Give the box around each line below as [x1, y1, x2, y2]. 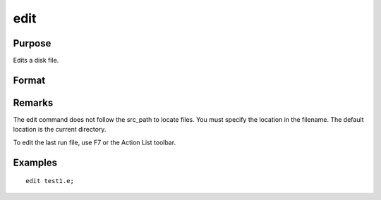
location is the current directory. [13, 125, 107, 134]
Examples [13, 156, 58, 168]
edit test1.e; [25, 177, 74, 185]
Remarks [13, 96, 54, 108]
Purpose [13, 37, 52, 49]
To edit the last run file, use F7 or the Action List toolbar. [13, 138, 176, 146]
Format [13, 74, 46, 86]
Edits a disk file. [13, 56, 59, 65]
